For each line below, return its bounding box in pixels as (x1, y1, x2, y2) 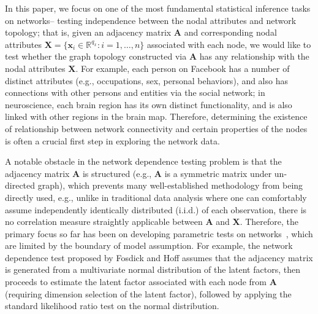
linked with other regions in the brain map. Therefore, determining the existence (5, 110, 308, 123)
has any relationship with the (199, 50, 309, 63)
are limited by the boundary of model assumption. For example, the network (5, 239, 293, 252)
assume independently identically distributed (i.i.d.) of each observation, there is (5, 203, 307, 216)
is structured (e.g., (82, 167, 152, 179)
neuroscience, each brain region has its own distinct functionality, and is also (5, 98, 292, 111)
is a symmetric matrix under (164, 167, 272, 179)
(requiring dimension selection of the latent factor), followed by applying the (5, 287, 292, 300)
